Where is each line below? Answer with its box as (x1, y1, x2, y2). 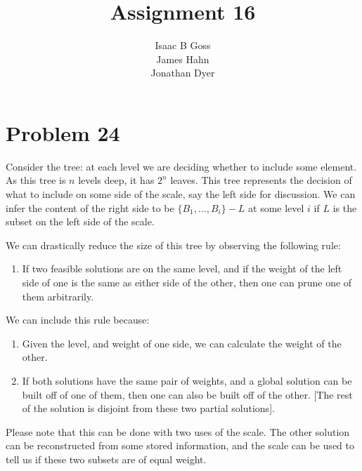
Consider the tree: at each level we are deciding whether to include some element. (6, 159, 357, 173)
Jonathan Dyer (150, 65, 215, 80)
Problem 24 (6, 118, 120, 147)
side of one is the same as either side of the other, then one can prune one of (22, 275, 352, 289)
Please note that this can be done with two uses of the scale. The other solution (6, 424, 350, 439)
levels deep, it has (78, 173, 155, 187)
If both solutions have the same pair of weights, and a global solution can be (22, 373, 352, 387)
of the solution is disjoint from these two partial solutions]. (22, 401, 275, 416)
